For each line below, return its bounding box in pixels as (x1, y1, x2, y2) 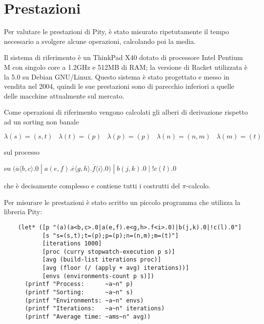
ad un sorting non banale (4, 116, 79, 126)
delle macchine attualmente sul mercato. (4, 90, 124, 101)
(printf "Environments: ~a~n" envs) (24, 297, 144, 304)
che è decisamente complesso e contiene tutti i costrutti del (4, 181, 180, 191)
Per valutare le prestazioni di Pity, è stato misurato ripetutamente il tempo (4, 26, 229, 37)
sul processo (4, 147, 40, 157)
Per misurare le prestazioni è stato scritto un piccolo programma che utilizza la (4, 197, 241, 207)
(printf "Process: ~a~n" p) (24, 281, 133, 288)
